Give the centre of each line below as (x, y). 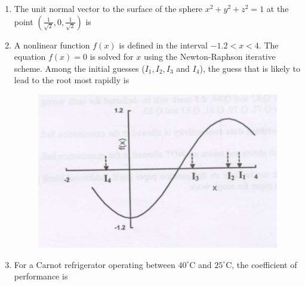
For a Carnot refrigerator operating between (95, 264)
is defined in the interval (164, 45)
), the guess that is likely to (250, 68)
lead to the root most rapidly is (72, 80)
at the (278, 8)
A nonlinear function (52, 45)
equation (30, 57)
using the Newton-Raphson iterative (210, 57)
